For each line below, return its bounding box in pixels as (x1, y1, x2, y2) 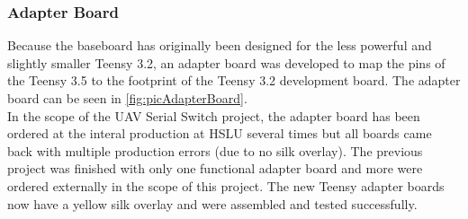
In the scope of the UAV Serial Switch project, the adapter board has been (7, 106, 420, 125)
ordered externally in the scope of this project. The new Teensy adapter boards (7, 176, 445, 195)
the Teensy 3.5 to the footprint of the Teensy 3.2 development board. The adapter (7, 71, 461, 90)
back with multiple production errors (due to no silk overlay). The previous (7, 141, 423, 160)
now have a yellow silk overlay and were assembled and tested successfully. (7, 194, 418, 213)
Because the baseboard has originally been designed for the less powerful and (7, 36, 432, 55)
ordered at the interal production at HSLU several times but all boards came (7, 124, 432, 143)
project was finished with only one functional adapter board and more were (7, 159, 423, 178)
